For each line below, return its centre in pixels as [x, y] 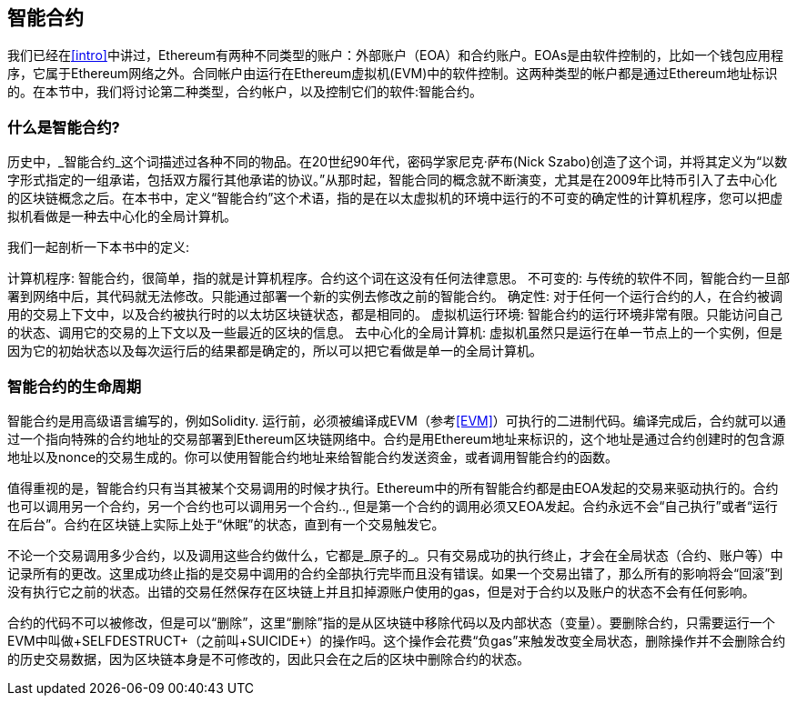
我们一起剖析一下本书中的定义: [99, 247]
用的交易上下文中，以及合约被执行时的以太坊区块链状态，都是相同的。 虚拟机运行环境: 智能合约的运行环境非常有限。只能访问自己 [395, 315]
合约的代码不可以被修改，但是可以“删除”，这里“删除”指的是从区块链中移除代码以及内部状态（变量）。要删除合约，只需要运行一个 [391, 622]
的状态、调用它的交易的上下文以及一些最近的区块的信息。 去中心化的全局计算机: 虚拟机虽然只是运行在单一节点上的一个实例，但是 [395, 333]
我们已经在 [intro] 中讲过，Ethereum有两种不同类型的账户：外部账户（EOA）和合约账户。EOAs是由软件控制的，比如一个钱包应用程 [396, 55]
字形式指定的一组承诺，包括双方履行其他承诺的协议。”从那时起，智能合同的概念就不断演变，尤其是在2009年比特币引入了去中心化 [393, 180]
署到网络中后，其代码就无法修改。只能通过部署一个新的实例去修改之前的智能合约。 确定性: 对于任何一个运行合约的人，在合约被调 [395, 296]
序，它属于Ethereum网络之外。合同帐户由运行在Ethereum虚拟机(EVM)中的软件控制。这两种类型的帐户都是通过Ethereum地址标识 [393, 74]
